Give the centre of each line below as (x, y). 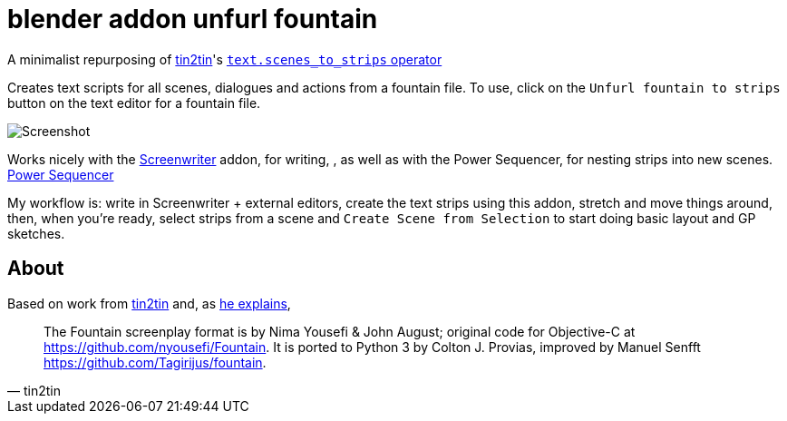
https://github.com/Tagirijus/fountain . (155, 362)
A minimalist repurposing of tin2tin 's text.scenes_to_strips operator (225, 59)
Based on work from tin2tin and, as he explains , (149, 303)
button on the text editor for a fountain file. (134, 103)
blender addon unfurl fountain (193, 19)
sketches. (36, 233)
